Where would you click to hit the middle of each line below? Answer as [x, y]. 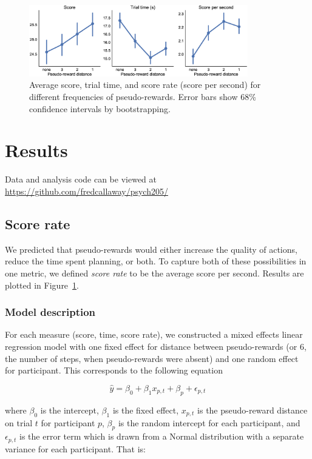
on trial [19, 422]
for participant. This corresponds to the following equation [114, 370]
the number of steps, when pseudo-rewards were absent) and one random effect [152, 358]
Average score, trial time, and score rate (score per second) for [145, 85]
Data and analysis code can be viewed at [81, 179]
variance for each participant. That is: [75, 448]
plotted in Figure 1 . [42, 285]
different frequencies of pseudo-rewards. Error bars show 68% [143, 97]
